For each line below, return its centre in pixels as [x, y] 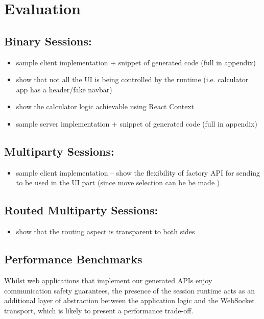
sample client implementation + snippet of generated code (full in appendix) [136, 62]
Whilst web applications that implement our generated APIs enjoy [108, 280]
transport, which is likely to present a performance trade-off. [99, 310]
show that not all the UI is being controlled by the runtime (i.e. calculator [132, 79]
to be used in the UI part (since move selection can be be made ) [118, 182]
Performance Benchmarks [73, 259]
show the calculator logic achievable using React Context [105, 106]
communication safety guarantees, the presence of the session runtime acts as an [130, 290]
